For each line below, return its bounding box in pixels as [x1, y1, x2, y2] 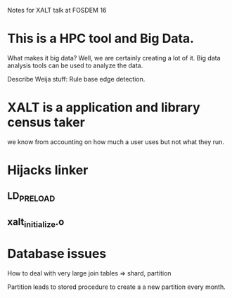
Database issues [7, 246, 107, 262]
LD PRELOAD [7, 190, 56, 204]
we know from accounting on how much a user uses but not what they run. [7, 137, 225, 146]
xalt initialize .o [7, 216, 65, 230]
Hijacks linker [7, 162, 89, 179]
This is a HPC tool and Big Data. [7, 31, 195, 46]
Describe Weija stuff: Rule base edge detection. [7, 74, 146, 83]
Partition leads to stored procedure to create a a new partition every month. [7, 283, 226, 291]
